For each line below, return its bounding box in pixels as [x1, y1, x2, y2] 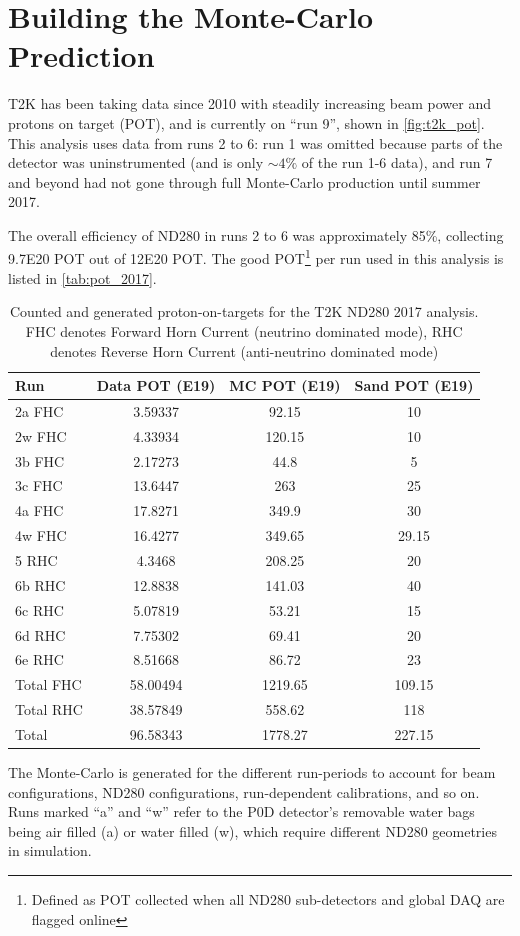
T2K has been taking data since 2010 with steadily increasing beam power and [8, 93, 491, 114]
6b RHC [15, 574, 66, 595]
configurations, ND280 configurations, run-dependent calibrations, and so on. [8, 781, 480, 802]
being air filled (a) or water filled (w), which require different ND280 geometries [8, 820, 497, 841]
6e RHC [15, 649, 64, 670]
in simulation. [8, 840, 92, 861]
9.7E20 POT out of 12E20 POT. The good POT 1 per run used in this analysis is [8, 245, 504, 269]
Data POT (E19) [96, 375, 216, 396]
